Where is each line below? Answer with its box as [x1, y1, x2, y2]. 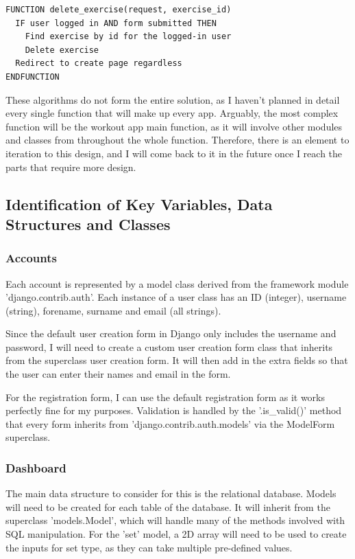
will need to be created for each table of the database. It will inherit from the [5, 499, 330, 514]
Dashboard [5, 459, 66, 476]
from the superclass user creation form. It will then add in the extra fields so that [5, 353, 348, 367]
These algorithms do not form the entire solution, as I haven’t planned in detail [5, 92, 340, 106]
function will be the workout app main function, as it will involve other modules [5, 119, 343, 133]
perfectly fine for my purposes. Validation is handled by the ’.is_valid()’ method [5, 403, 342, 418]
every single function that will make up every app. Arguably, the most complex [5, 106, 339, 120]
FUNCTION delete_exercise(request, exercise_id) [5, 5, 232, 14]
